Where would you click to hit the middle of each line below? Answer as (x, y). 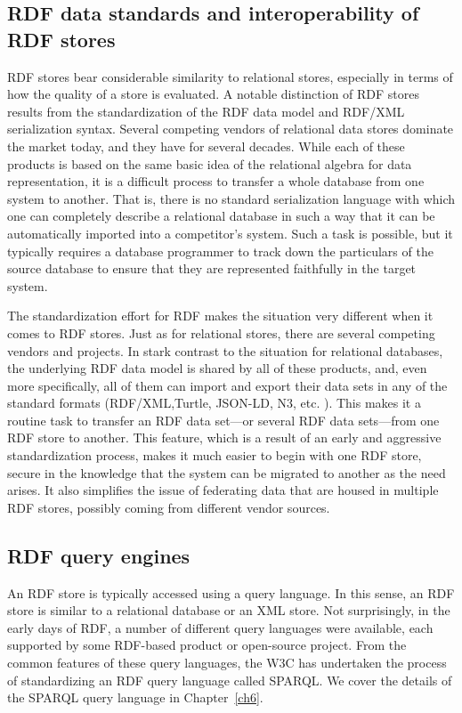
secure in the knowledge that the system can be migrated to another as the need (227, 472)
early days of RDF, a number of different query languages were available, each (220, 627)
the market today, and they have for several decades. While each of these (206, 146)
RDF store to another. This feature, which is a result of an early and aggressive (224, 438)
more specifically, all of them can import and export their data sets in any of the (227, 385)
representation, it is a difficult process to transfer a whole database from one (216, 181)
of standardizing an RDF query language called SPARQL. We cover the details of (230, 680)
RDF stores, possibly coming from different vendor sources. (169, 507)
